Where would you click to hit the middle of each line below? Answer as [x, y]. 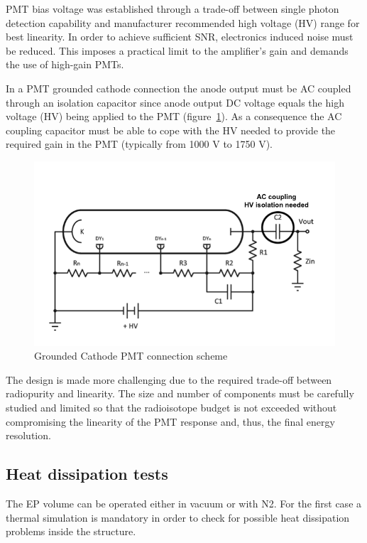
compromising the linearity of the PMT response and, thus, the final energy [170, 421]
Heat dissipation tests [87, 474]
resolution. [28, 435]
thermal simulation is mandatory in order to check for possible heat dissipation [178, 517]
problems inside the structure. [71, 531]
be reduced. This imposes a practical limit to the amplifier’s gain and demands [177, 50]
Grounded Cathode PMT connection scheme [131, 356]
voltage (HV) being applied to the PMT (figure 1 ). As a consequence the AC [174, 116]
